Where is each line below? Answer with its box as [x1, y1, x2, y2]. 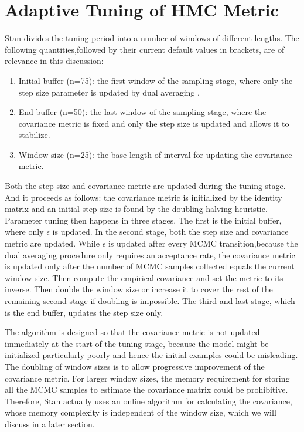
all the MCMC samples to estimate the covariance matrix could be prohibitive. [5, 383, 288, 396]
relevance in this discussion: [5, 55, 104, 67]
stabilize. [18, 129, 50, 141]
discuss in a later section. [5, 417, 95, 430]
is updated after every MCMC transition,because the [108, 237, 298, 249]
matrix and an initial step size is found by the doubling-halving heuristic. [5, 203, 268, 215]
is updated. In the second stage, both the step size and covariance [52, 225, 289, 238]
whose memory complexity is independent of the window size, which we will [5, 406, 276, 419]
